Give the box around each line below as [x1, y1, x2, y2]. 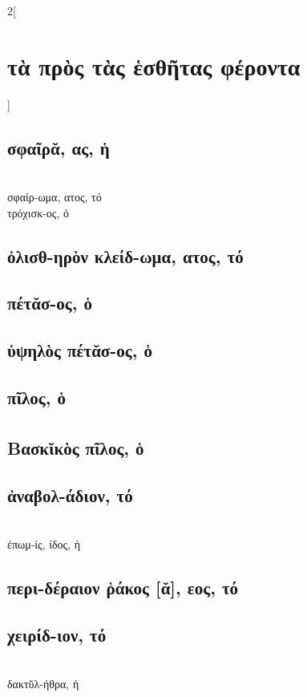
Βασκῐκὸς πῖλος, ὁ [7, 435, 144, 460]
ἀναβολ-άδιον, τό [7, 482, 133, 507]
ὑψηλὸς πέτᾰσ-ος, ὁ [7, 338, 152, 363]
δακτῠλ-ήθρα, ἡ [7, 675, 79, 692]
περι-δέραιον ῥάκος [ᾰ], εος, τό [7, 574, 239, 599]
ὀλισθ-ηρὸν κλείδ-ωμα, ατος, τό [7, 243, 244, 268]
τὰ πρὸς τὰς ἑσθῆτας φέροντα [7, 49, 301, 82]
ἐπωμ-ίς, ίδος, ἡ [7, 536, 80, 552]
